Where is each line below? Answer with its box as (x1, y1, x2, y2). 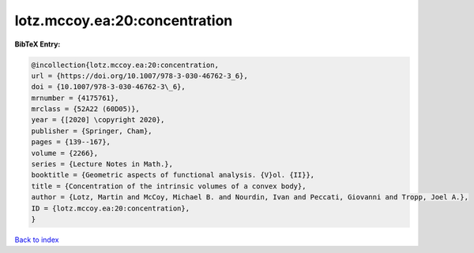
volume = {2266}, (31, 148, 99, 158)
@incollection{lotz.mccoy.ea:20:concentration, (31, 60, 219, 69)
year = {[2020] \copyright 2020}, (31, 115, 165, 125)
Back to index (14, 235, 59, 244)
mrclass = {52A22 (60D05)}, (31, 105, 140, 113)
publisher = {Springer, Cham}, (31, 126, 153, 136)
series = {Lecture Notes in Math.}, (31, 160, 174, 169)
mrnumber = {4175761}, (31, 93, 119, 102)
